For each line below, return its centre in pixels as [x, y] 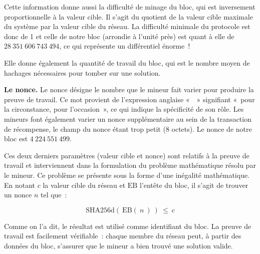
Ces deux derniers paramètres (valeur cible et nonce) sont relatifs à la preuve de [127, 155]
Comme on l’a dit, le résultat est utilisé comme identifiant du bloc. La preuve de [128, 226]
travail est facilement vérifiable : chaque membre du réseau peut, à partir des [123, 236]
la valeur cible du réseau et [84, 185]
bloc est [16, 139]
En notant [20, 185]
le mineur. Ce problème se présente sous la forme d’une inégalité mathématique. [127, 175]
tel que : [54, 195]
